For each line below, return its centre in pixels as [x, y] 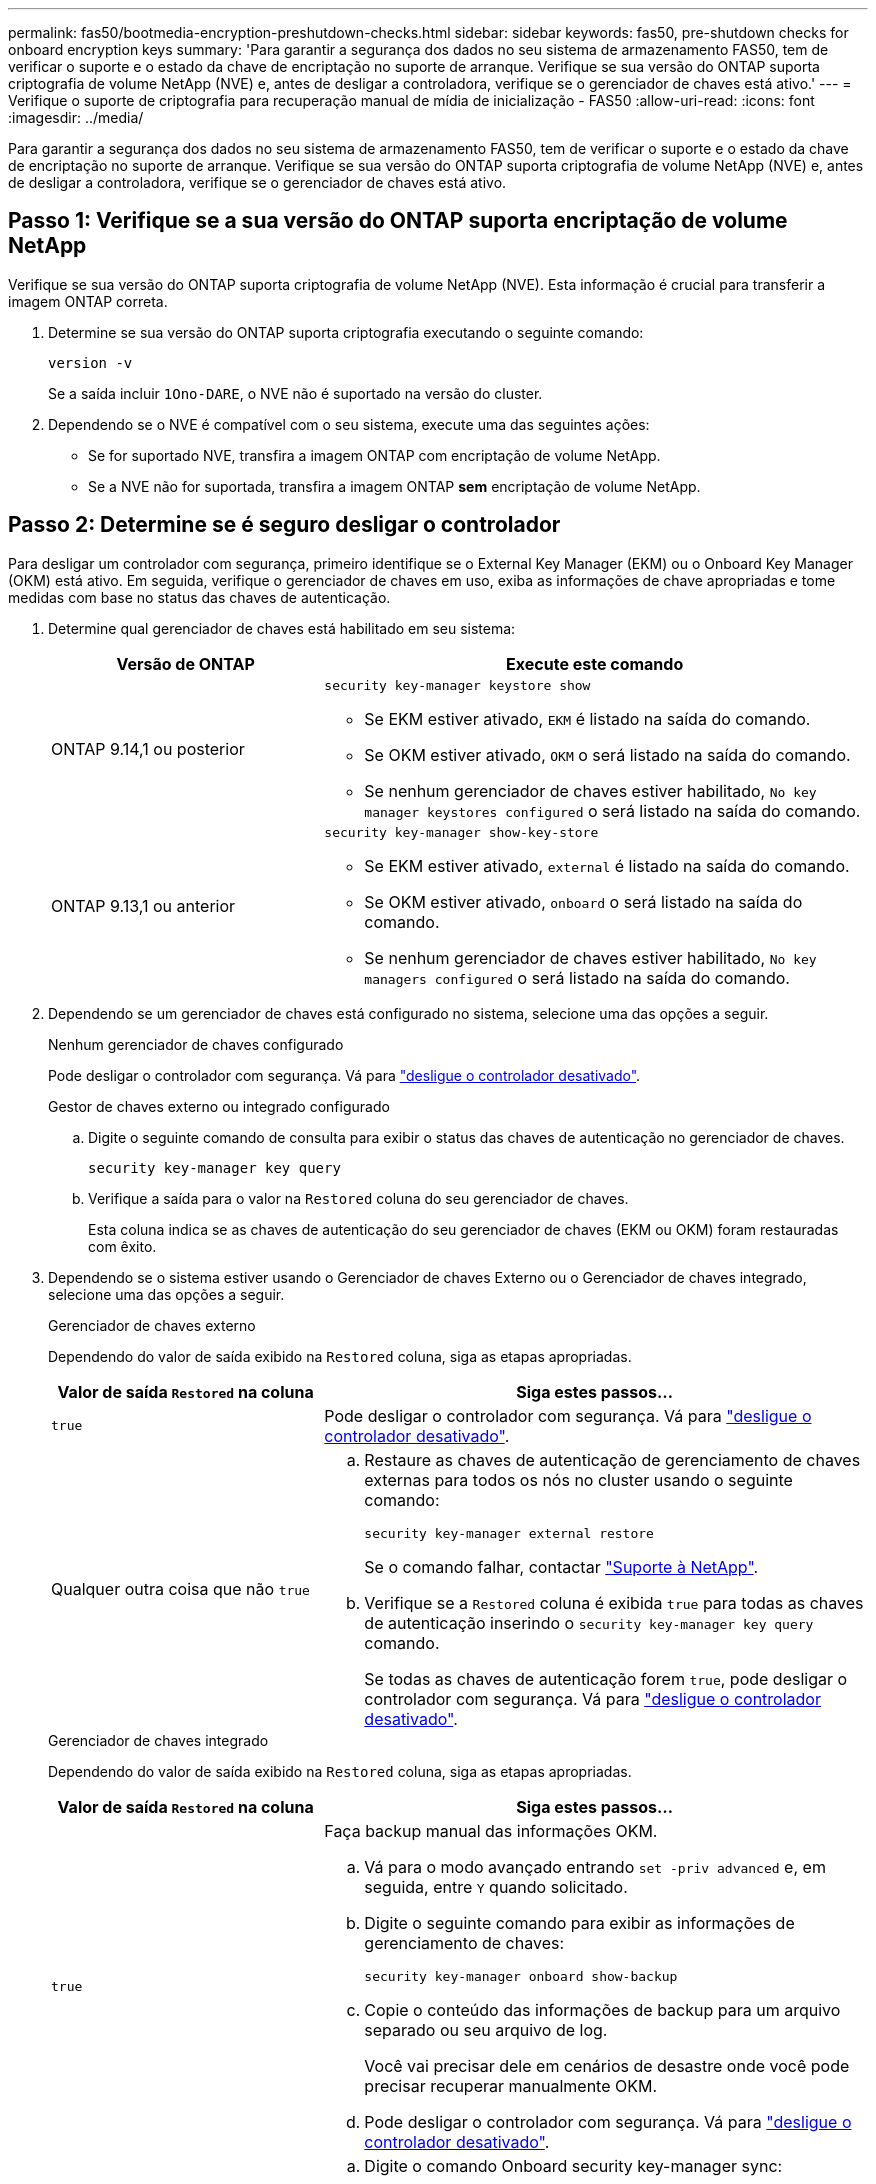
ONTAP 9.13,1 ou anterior [143, 906]
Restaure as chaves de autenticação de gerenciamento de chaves [612, 1459]
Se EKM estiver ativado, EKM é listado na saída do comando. [587, 718]
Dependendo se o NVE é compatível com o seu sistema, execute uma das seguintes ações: [349, 424]
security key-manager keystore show [457, 685]
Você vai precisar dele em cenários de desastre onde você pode [607, 2065]
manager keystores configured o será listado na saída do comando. [612, 810]
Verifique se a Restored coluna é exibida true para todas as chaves [614, 1602]
